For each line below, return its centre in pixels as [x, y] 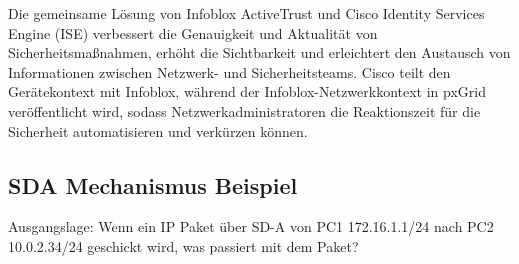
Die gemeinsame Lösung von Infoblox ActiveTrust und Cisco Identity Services [246, 13]
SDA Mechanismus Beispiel [153, 184]
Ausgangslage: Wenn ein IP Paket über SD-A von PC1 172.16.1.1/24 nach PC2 [251, 226]
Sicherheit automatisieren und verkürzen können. [158, 130]
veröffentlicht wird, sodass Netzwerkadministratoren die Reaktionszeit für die [244, 110]
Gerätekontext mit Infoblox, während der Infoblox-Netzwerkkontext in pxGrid [247, 91]
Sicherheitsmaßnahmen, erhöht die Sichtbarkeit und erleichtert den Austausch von [259, 52]
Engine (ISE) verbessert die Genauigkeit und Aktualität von [193, 32]
